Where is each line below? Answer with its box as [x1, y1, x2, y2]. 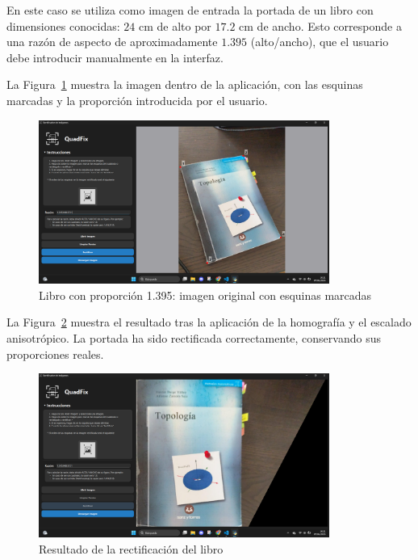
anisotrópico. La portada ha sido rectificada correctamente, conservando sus [6, 330, 381, 347]
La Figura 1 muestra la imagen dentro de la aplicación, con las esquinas [6, 76, 363, 93]
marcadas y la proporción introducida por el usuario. [6, 91, 268, 108]
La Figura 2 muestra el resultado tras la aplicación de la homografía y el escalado [6, 314, 412, 331]
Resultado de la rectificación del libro [39, 540, 224, 557]
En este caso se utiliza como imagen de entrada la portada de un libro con [6, 2, 374, 18]
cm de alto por [138, 17, 211, 34]
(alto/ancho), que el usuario [250, 33, 389, 50]
